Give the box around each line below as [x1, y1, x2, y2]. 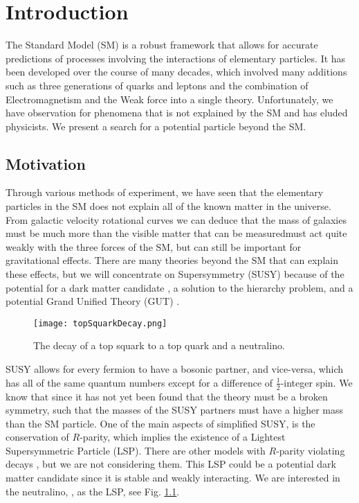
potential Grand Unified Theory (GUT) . [6, 294, 180, 308]
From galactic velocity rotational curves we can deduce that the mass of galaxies [6, 212, 347, 227]
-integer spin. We [280, 375, 353, 389]
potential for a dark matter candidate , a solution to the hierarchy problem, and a [6, 280, 353, 294]
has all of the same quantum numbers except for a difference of [6, 375, 273, 389]
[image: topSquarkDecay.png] [33, 318, 167, 328]
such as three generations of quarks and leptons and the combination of [6, 78, 309, 92]
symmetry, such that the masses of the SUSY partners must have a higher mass [6, 403, 344, 417]
